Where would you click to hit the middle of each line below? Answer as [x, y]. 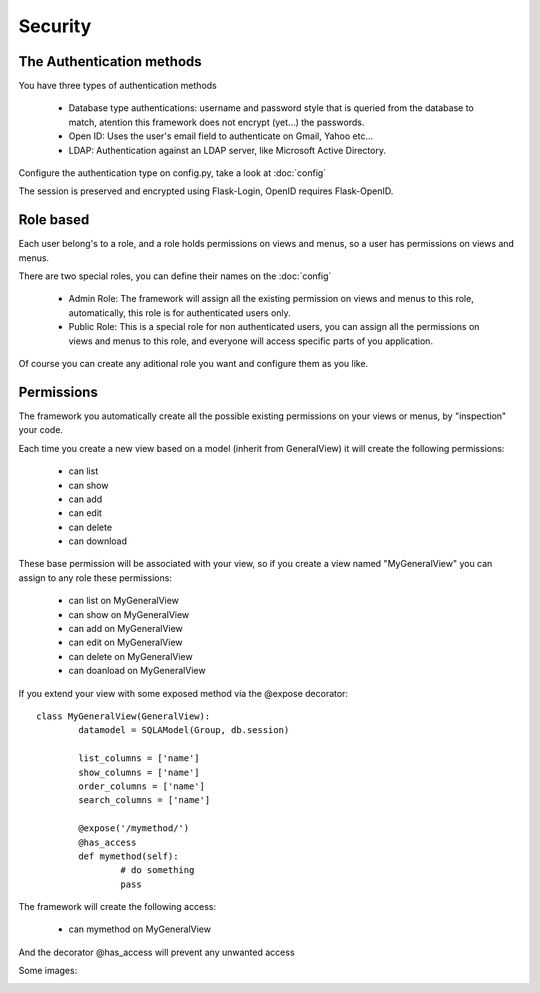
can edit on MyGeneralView [126, 642]
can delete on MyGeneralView [131, 656]
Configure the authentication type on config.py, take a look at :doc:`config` [172, 173]
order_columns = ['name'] [141, 786]
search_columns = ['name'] [144, 800]
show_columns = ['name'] [139, 772]
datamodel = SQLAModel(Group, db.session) [184, 730]
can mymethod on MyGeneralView [140, 929]
